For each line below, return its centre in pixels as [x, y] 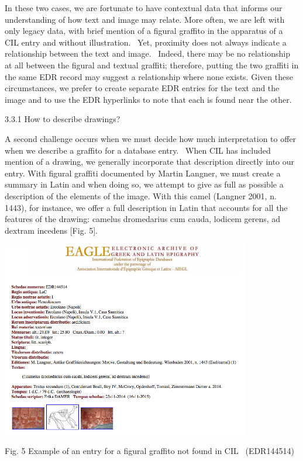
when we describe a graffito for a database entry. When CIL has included [138, 150]
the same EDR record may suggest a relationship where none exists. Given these [149, 76]
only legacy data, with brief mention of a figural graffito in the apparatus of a [144, 31]
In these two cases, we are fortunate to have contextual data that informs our [144, 8]
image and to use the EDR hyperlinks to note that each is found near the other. [148, 99]
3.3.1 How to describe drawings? [63, 119]
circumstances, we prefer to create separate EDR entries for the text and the [142, 88]
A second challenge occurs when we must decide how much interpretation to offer [151, 138]
